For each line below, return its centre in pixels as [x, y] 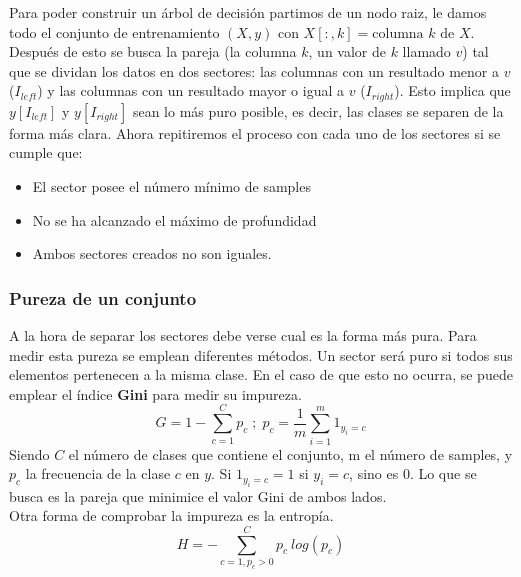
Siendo [29, 453]
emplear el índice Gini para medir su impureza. [155, 393]
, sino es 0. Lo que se [413, 473]
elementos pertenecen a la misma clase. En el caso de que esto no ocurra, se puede [261, 374]
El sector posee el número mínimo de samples [171, 186]
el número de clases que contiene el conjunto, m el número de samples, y [290, 453]
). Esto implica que [452, 90]
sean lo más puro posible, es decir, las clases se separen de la [318, 110]
